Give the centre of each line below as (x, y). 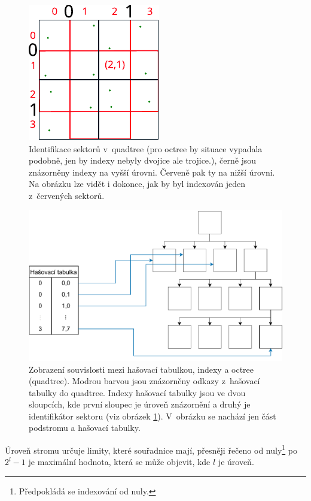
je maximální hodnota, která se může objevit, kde (119, 462)
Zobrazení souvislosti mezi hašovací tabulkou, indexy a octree (141, 369)
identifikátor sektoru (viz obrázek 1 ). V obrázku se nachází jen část (153, 416)
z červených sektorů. (67, 195)
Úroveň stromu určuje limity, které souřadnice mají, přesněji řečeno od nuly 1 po (151, 449)
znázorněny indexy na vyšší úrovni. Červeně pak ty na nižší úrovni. (152, 172)
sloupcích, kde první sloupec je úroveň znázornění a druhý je (140, 404)
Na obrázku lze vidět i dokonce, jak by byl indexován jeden (137, 184)
